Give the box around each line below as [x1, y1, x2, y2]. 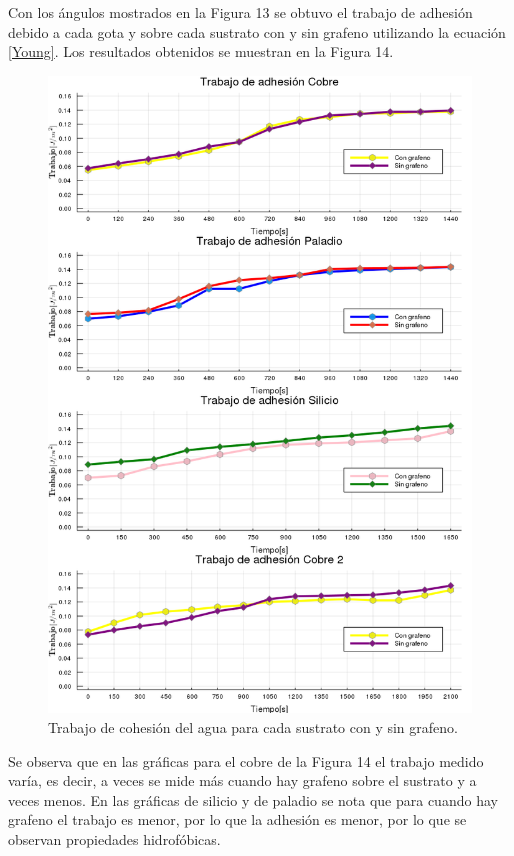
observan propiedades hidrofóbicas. [8, 828, 221, 849]
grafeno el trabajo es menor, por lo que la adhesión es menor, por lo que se [8, 809, 467, 830]
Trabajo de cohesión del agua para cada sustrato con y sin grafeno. [48, 716, 458, 737]
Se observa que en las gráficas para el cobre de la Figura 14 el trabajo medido [8, 750, 484, 771]
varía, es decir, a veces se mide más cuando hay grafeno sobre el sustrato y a [8, 770, 477, 791]
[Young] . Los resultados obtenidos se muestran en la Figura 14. [8, 41, 394, 62]
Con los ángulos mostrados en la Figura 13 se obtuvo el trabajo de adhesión [8, 2, 473, 22]
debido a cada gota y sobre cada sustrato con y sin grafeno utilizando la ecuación [8, 21, 506, 42]
